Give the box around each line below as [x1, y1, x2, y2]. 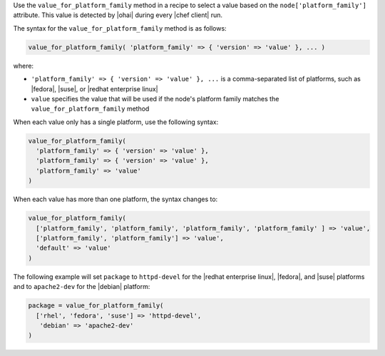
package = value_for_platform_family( [28, 302, 164, 310]
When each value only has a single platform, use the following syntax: [13, 118, 219, 126]
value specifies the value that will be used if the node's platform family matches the [31, 94, 279, 103]
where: [13, 61, 34, 70]
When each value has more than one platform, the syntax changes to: [13, 195, 218, 203]
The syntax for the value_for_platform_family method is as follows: [13, 24, 227, 32]
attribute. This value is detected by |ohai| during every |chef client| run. [13, 11, 222, 19]
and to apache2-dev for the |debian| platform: [13, 283, 150, 291]
